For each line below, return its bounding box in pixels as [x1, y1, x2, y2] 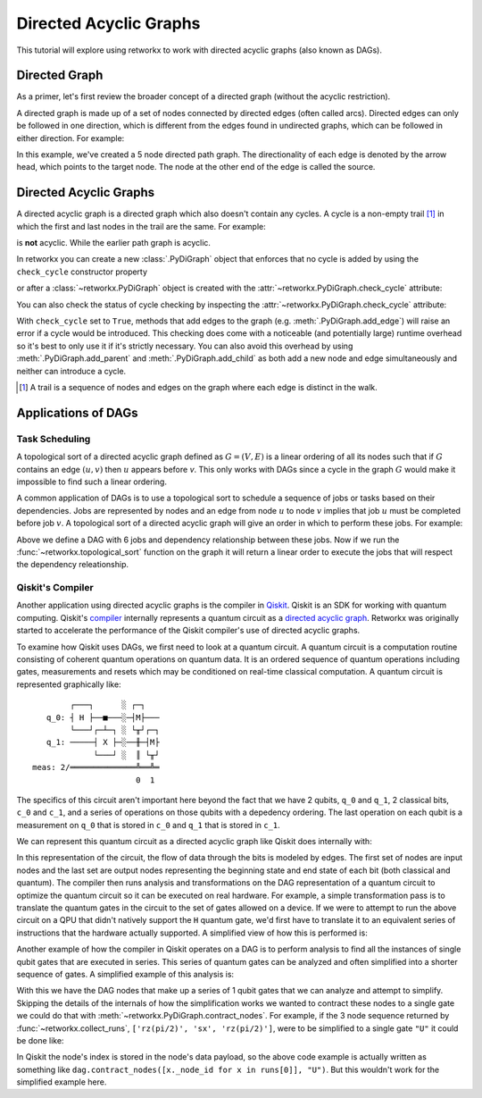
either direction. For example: [16, 132, 125, 143]
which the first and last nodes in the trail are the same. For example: [16, 221, 267, 231]
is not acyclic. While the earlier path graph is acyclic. [16, 238, 212, 248]
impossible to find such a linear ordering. [16, 476, 167, 487]
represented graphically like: [16, 679, 121, 690]
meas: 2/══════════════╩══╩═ [32, 762, 160, 773]
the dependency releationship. [16, 559, 129, 570]
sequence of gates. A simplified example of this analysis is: [16, 968, 235, 979]
